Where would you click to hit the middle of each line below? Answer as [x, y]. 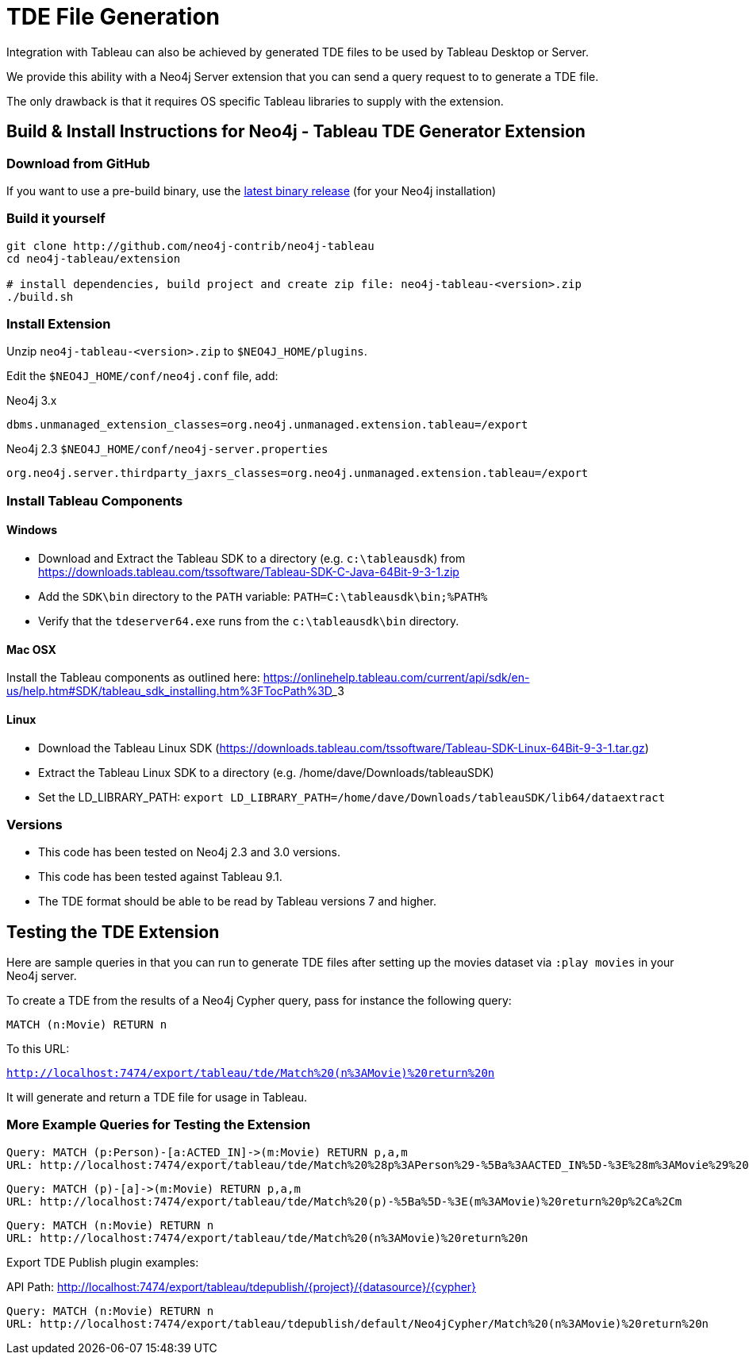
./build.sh [40, 296]
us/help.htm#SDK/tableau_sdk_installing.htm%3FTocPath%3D [169, 691]
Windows [32, 530]
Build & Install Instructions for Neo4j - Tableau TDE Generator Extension [296, 132]
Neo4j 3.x [32, 401]
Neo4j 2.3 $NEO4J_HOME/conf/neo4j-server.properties [167, 449]
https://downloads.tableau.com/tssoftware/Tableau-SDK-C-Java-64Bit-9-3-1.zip [249, 572]
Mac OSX [31, 649]
